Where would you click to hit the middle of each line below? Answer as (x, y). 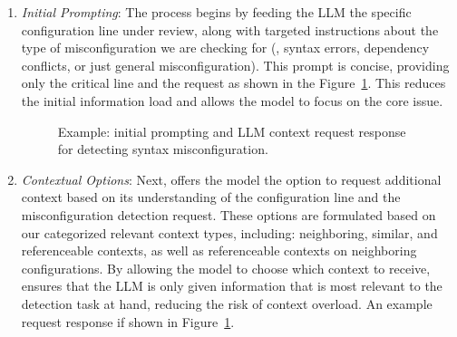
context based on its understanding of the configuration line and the (211, 197)
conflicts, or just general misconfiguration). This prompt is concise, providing (235, 65)
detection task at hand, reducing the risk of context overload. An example (227, 303)
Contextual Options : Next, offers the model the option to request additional (231, 179)
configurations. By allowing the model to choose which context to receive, (226, 268)
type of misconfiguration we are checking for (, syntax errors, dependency (225, 48)
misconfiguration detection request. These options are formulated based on (228, 214)
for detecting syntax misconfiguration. (163, 149)
